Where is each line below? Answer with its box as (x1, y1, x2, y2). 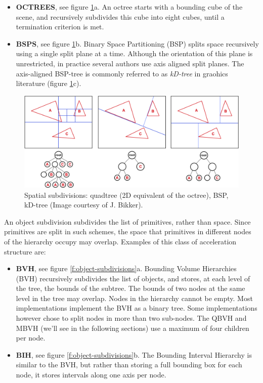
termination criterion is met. (16, 21, 104, 32)
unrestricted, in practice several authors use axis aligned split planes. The (16, 58, 244, 68)
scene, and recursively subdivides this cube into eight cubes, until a (16, 11, 225, 22)
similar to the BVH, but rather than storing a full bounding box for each (16, 359, 242, 370)
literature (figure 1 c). (16, 78, 81, 89)
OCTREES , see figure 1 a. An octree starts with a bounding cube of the (16, 2, 243, 12)
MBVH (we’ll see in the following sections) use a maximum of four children (16, 322, 249, 333)
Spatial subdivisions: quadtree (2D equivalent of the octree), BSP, (24, 189, 229, 200)
